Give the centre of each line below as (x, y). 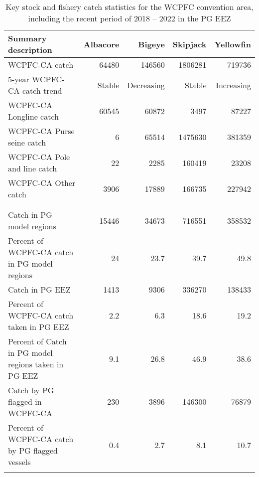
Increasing (233, 85)
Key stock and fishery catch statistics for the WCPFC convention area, (129, 7)
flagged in (25, 401)
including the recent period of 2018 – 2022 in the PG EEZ (129, 18)
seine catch (27, 142)
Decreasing (146, 85)
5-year (19, 79)
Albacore (101, 44)
